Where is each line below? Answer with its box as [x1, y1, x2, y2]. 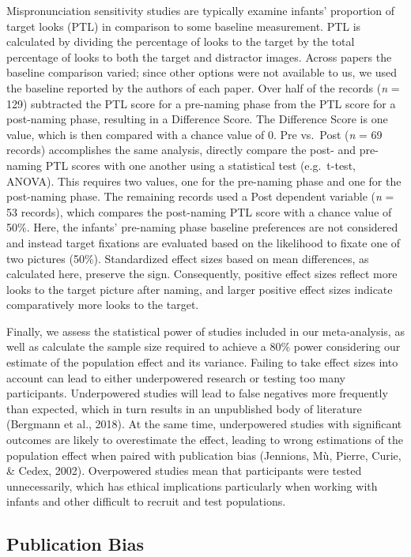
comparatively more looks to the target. [6, 296, 199, 313]
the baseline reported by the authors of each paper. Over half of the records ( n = [6, 79, 400, 96]
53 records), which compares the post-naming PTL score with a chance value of [6, 203, 392, 220]
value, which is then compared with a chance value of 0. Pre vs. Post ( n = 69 [6, 126, 383, 142]
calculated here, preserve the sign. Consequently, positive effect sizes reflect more [6, 265, 398, 282]
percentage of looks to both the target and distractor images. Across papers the [6, 48, 392, 65]
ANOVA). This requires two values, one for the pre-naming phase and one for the [6, 172, 402, 189]
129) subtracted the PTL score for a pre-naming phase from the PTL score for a [6, 95, 396, 111]
